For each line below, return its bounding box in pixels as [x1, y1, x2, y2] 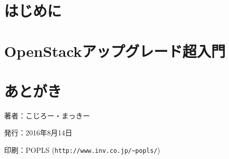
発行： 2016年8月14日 [4, 127, 72, 138]
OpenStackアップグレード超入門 [4, 40, 226, 61]
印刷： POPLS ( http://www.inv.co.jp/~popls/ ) [4, 145, 160, 155]
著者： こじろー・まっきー [4, 110, 90, 121]
